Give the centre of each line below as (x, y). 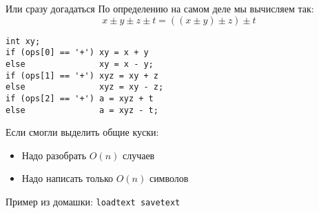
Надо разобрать (54, 155)
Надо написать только (68, 178)
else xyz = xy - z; (85, 87)
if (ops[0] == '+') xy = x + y (77, 53)
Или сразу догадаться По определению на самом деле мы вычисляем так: (160, 8)
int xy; (23, 41)
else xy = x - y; (80, 64)
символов (169, 178)
